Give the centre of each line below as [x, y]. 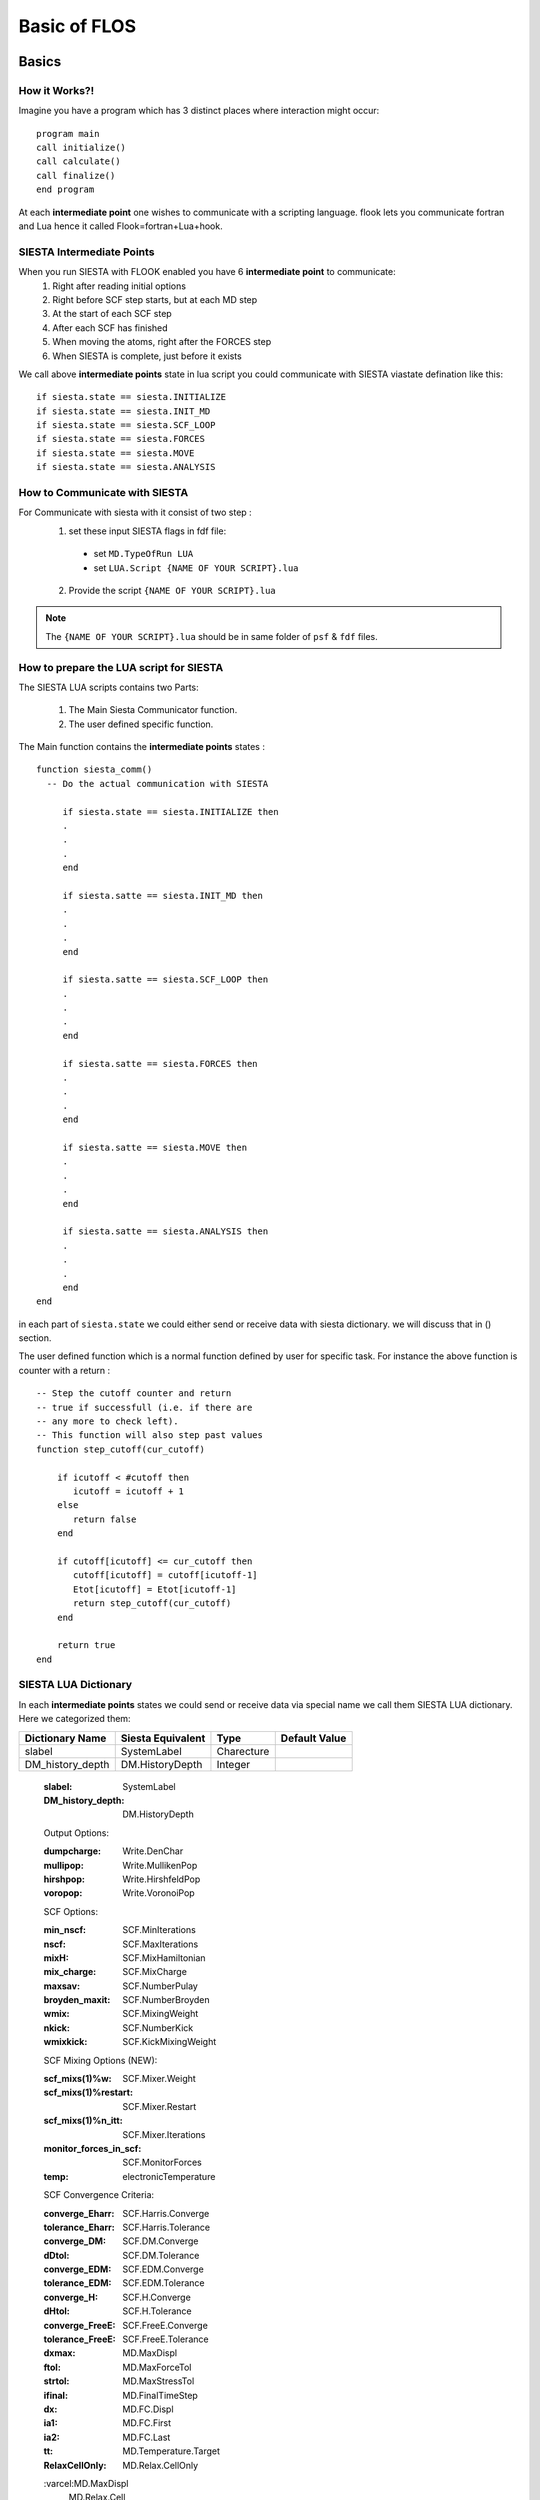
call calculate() [78, 161]
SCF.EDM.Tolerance [163, 2283]
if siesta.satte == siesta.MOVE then [155, 1147]
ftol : [52, 2367]
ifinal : [56, 2395]
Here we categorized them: [74, 1719]
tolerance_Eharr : [79, 2227]
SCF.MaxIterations [160, 1944]
